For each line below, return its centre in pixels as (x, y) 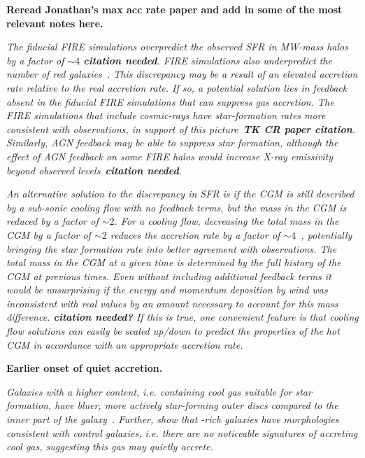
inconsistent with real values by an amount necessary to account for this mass (172, 303)
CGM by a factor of (49, 234)
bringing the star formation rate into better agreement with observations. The (172, 248)
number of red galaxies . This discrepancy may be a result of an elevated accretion (182, 74)
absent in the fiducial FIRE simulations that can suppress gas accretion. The (170, 101)
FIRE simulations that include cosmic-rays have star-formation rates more (166, 115)
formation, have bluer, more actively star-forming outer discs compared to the (172, 405)
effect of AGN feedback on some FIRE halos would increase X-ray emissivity (170, 156)
